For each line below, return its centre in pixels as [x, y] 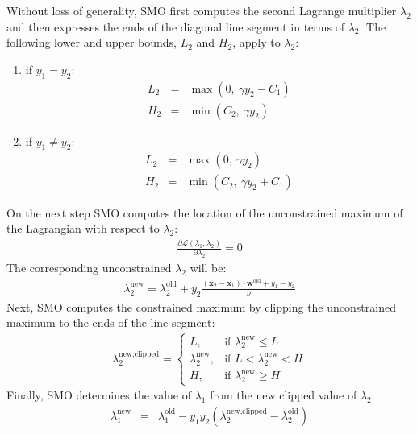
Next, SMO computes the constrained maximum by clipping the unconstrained [201, 306]
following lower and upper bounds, [92, 42]
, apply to [256, 42]
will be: [208, 268]
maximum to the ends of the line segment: [111, 322]
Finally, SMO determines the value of [99, 395]
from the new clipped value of [284, 395]
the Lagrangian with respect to [83, 228]
